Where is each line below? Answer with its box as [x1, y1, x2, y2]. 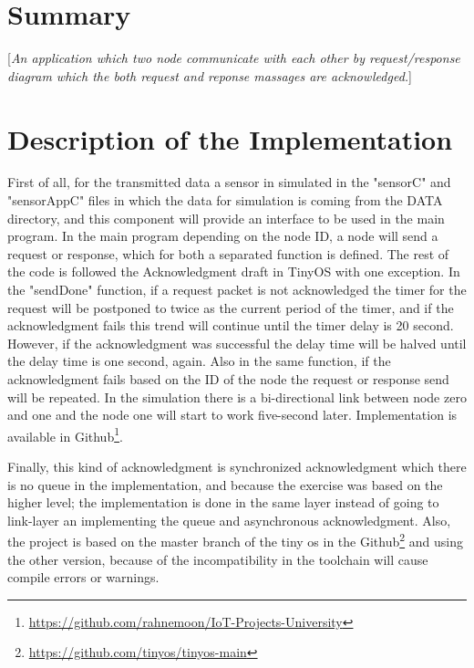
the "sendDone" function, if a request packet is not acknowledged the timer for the [7, 280, 467, 298]
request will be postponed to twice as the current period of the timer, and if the [7, 297, 454, 317]
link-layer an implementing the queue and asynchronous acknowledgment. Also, [7, 510, 451, 529]
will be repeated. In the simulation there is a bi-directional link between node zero [7, 387, 467, 406]
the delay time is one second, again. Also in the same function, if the [7, 351, 391, 371]
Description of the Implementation [7, 120, 453, 157]
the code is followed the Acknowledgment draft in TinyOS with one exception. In [7, 262, 460, 281]
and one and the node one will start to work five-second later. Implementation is [7, 405, 458, 424]
